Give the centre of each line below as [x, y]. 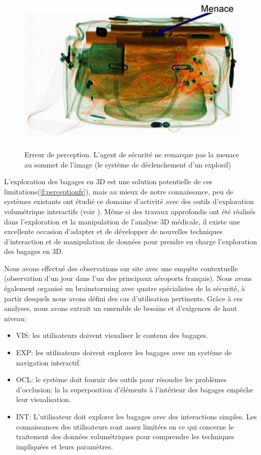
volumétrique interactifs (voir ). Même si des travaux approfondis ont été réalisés [130, 211]
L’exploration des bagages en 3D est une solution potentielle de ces [108, 181]
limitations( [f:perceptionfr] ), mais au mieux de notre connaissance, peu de [119, 191]
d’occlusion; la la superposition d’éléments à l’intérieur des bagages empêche [135, 389]
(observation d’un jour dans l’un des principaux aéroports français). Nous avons [128, 278]
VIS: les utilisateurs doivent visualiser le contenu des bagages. [112, 335]
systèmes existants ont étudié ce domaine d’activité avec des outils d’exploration [129, 201]
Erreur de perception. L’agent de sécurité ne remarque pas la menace [132, 154]
